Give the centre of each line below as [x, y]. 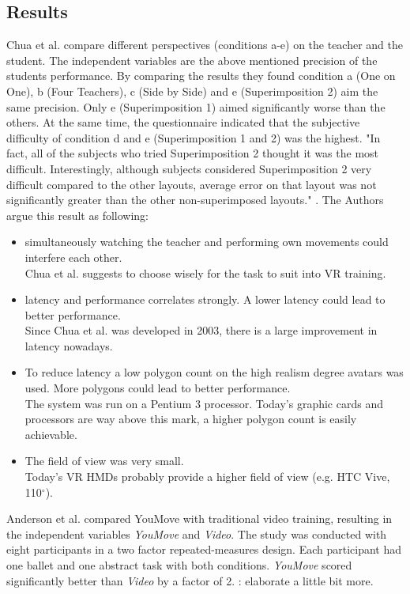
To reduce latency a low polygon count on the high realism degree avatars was [214, 372]
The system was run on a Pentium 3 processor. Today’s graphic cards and [204, 403]
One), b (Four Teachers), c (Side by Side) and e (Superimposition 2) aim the [192, 91]
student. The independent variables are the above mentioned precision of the [192, 60]
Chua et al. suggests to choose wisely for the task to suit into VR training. [205, 272]
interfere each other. [73, 257]
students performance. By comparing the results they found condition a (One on [201, 76]
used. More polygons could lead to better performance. [158, 388]
